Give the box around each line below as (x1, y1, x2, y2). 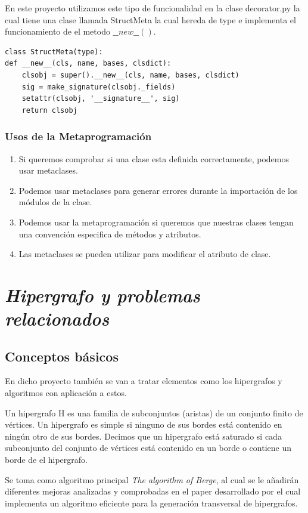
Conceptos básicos (5, 347, 119, 365)
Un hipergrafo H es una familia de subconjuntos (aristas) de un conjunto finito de (5, 406, 303, 419)
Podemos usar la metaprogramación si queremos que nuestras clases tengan (18, 215, 294, 228)
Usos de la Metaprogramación (5, 129, 152, 144)
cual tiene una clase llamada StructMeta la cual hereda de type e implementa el (5, 13, 296, 26)
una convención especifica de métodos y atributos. (18, 227, 201, 240)
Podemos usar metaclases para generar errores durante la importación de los (18, 184, 298, 196)
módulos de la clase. (18, 196, 92, 208)
